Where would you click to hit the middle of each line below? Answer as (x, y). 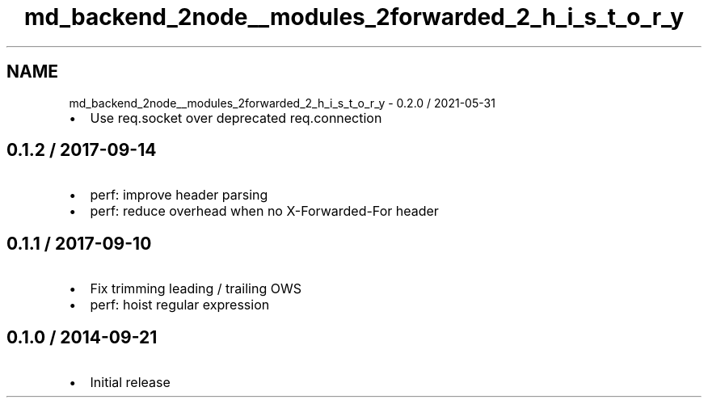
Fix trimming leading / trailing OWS (196, 289)
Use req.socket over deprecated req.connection (236, 118)
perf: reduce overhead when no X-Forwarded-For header (264, 211)
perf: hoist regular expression (180, 305)
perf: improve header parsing (179, 195)
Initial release (130, 383)
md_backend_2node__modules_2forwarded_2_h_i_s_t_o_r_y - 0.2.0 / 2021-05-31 (282, 103)
